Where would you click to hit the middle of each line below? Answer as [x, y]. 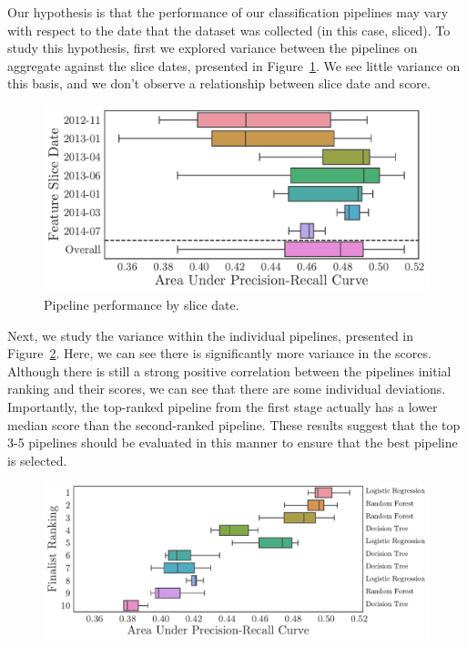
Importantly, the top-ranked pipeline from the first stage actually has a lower [223, 407]
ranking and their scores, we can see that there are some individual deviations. [227, 389]
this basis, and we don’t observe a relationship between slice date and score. [219, 83]
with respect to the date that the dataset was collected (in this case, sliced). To [229, 30]
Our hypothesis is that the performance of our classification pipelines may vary [228, 12]
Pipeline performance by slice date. [142, 305]
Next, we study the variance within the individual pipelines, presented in [211, 335]
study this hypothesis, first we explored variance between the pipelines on [213, 48]
